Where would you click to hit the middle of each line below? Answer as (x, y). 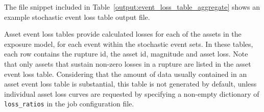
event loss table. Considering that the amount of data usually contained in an (126, 74)
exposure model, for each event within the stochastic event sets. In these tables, (129, 44)
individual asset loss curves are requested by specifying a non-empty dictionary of (132, 93)
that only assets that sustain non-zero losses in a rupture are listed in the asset (128, 63)
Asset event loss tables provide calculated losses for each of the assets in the (123, 34)
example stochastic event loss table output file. (77, 17)
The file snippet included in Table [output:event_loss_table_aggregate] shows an (132, 7)
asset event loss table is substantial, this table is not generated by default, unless (130, 84)
